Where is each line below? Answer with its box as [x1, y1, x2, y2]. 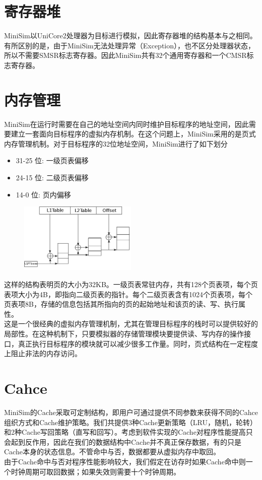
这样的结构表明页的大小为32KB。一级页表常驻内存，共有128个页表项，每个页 [4, 279, 258, 290]
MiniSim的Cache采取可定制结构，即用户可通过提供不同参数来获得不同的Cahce [4, 406, 258, 417]
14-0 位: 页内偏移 [16, 189, 71, 199]
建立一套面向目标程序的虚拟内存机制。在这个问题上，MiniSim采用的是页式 [11, 128, 256, 139]
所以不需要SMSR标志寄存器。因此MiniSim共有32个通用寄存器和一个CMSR [4, 50, 247, 60]
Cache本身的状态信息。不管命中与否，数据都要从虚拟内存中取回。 [4, 446, 220, 457]
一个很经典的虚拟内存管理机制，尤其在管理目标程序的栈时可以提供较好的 [18, 318, 258, 329]
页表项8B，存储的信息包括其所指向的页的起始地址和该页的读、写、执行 [4, 299, 238, 309]
